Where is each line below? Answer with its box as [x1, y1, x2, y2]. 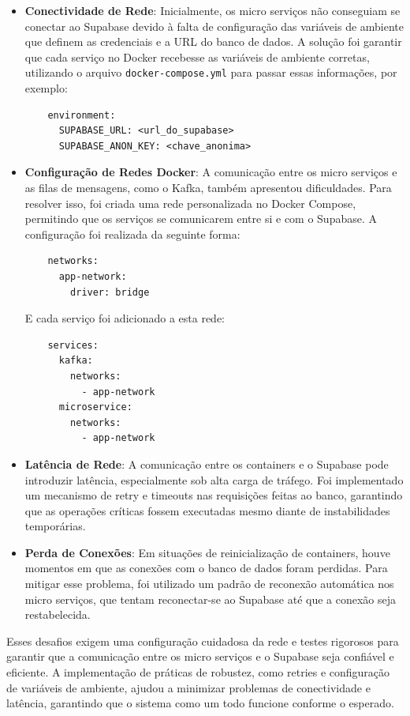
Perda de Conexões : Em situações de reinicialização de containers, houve [24, 544, 390, 560]
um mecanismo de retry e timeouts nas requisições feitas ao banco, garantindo [24, 487, 403, 503]
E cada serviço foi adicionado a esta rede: [24, 310, 225, 326]
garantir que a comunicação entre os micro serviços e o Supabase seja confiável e [6, 648, 394, 665]
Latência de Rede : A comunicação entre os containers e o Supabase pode [24, 455, 389, 472]
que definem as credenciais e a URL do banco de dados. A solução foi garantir [24, 33, 402, 50]
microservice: [58, 401, 132, 413]
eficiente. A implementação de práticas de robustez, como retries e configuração [6, 664, 390, 680]
